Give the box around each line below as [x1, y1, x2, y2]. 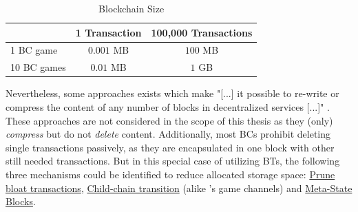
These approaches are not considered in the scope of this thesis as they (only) [6, 113, 333, 127]
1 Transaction [75, 25, 142, 39]
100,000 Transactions [151, 25, 253, 39]
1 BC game [10, 43, 58, 57]
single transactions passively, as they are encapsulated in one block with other [6, 140, 335, 154]
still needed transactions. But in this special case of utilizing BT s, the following [6, 153, 340, 168]
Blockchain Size [98, 1, 165, 15]
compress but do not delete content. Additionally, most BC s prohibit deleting [6, 127, 331, 141]
